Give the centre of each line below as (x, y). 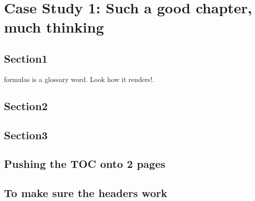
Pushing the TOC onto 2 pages (85, 164)
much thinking (54, 27)
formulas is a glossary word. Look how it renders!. (79, 79)
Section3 (26, 135)
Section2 (26, 105)
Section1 (26, 58)
